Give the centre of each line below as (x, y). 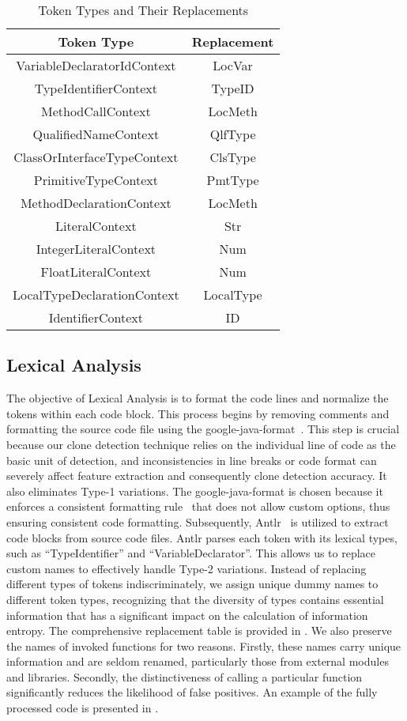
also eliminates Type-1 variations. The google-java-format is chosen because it (195, 491)
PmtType (233, 180)
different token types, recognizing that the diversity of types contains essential (195, 599)
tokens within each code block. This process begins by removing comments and (198, 413)
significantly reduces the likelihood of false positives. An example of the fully (192, 692)
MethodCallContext (96, 111)
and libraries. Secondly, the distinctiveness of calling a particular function (185, 676)
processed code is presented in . (83, 708)
